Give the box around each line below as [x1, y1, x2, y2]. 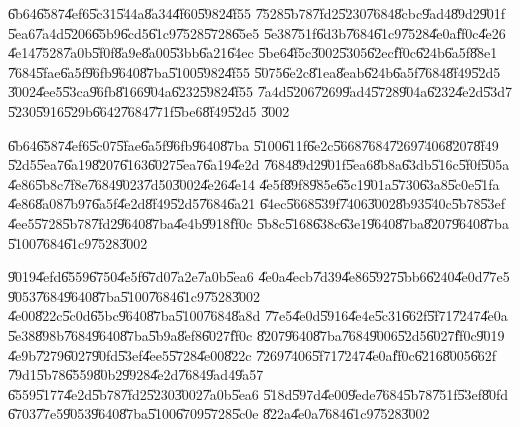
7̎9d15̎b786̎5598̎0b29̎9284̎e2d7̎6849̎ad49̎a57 [8, 364, 264, 385]
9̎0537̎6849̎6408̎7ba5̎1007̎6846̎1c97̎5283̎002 [8, 285, 260, 306]
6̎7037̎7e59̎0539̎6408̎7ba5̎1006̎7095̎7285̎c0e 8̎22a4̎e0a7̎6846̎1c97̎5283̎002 [8, 403, 430, 424]
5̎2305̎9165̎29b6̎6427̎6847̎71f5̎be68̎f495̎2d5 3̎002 [8, 100, 290, 121]
